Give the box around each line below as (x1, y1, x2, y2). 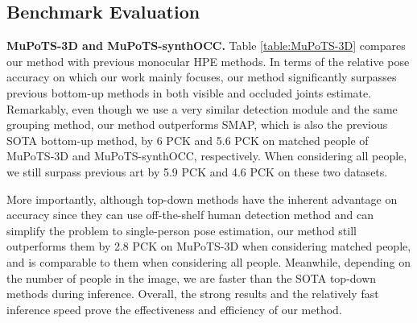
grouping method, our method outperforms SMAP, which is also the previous (6, 116, 388, 133)
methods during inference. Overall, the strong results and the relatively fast (6, 285, 379, 302)
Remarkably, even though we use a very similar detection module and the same (6, 100, 398, 117)
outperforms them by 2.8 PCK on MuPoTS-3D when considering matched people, (6, 238, 411, 255)
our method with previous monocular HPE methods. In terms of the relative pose (6, 52, 410, 69)
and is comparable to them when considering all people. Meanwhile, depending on (6, 253, 411, 270)
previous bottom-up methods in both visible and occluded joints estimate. (6, 84, 372, 101)
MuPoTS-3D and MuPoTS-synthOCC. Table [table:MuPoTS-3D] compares (6, 37, 406, 54)
